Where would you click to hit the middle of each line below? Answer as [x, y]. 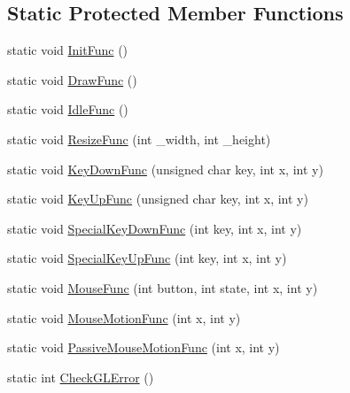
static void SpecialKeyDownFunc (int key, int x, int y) [155, 228]
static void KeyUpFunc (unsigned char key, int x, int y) [158, 199]
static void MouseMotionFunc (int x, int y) [124, 317]
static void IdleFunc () [68, 109]
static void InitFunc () [68, 50]
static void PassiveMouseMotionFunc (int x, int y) [144, 347]
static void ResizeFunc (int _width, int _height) [139, 139]
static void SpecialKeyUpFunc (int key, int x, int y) [147, 258]
